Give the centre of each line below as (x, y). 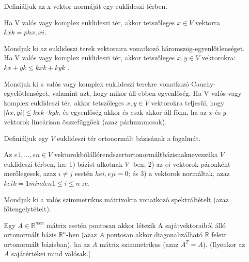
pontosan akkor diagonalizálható (154, 235)
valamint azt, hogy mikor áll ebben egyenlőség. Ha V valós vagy (147, 93)
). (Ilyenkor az (224, 244)
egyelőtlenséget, (27, 93)
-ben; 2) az (147, 164)
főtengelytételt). (28, 209)
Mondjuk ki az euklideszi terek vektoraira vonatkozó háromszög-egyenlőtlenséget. (124, 48)
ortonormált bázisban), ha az (47, 244)
